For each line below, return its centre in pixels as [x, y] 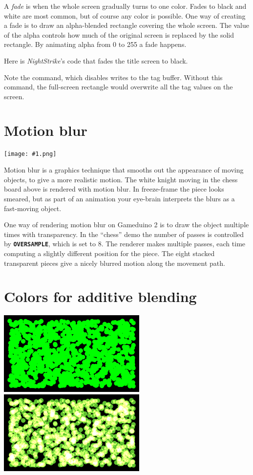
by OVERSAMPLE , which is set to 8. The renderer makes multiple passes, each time [125, 244]
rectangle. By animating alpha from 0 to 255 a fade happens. [95, 44]
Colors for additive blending [100, 296]
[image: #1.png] [30, 154]
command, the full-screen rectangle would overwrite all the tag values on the [118, 87]
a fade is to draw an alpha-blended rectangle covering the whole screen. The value [126, 25]
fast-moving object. [33, 208]
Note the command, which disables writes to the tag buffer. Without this [113, 77]
